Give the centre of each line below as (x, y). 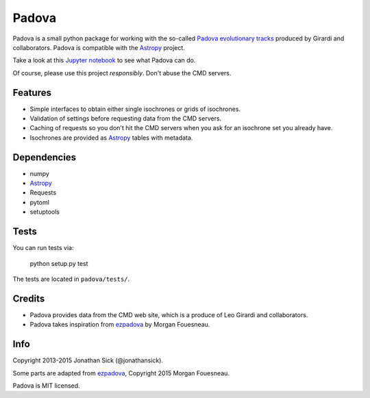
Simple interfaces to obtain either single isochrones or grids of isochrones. (135, 109)
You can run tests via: (43, 248)
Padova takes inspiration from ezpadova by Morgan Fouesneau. (120, 325)
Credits (29, 298)
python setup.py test (59, 263)
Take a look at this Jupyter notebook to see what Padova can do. (104, 60)
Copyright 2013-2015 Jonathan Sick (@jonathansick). (88, 360)
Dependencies (45, 157)
